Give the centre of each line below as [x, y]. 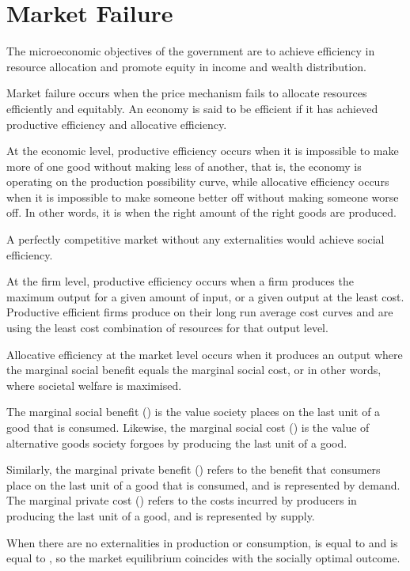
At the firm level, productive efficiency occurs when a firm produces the [180, 281]
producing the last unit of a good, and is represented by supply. [161, 515]
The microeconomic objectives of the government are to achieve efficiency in [191, 51]
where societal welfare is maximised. [94, 385]
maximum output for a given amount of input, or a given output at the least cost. [205, 296]
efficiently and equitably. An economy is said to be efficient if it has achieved [192, 108]
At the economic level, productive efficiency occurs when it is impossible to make [203, 151]
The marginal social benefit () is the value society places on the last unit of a [194, 412]
